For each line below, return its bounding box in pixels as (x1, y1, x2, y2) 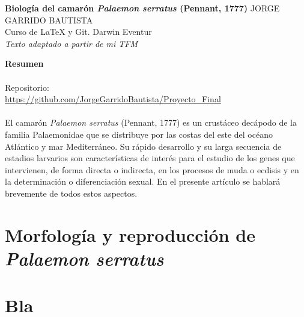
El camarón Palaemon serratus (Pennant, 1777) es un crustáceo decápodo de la (5, 116, 297, 129)
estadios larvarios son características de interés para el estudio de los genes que (5, 152, 295, 164)
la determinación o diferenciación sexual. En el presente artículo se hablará (5, 175, 281, 188)
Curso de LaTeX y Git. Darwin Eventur (5, 25, 152, 38)
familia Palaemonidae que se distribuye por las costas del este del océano (5, 128, 273, 140)
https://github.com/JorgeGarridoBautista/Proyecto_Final (5, 93, 221, 105)
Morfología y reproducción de (5, 222, 255, 247)
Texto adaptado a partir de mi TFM (5, 37, 138, 49)
